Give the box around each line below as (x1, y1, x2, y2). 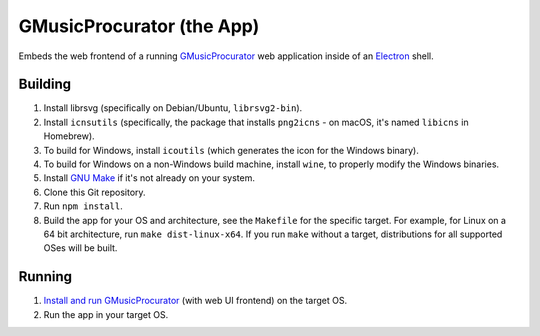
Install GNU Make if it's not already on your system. (43, 172, 255, 184)
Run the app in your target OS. (43, 308, 169, 320)
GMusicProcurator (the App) (18, 15, 260, 37)
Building (18, 76, 72, 93)
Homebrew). (43, 130, 95, 142)
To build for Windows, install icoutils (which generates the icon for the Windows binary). (43, 144, 419, 156)
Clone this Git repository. (43, 186, 146, 198)
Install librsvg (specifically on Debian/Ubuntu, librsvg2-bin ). (43, 102, 303, 114)
